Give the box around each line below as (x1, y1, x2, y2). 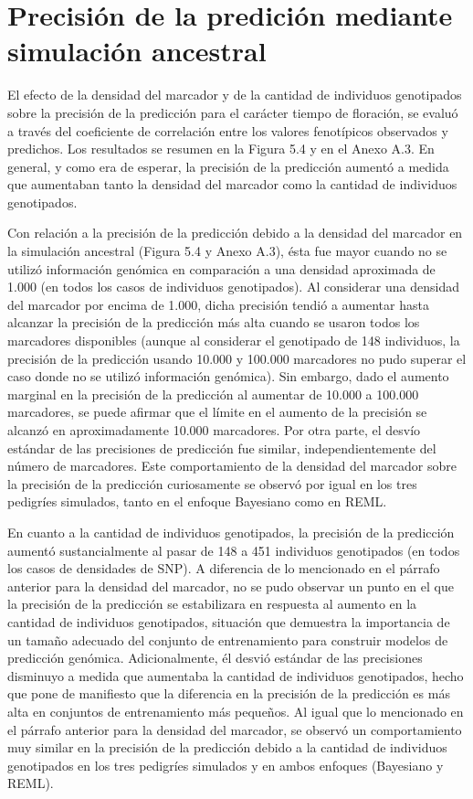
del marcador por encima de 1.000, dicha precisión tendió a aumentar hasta (7, 294, 429, 314)
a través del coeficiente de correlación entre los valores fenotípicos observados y (7, 121, 448, 140)
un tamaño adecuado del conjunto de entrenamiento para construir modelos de (7, 630, 448, 649)
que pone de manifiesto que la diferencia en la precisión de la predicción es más (7, 684, 450, 703)
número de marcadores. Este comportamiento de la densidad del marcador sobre (7, 456, 457, 475)
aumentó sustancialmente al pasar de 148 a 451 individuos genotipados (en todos (7, 540, 460, 559)
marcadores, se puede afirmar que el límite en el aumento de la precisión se (7, 402, 427, 421)
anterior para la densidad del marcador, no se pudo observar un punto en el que (7, 576, 454, 595)
